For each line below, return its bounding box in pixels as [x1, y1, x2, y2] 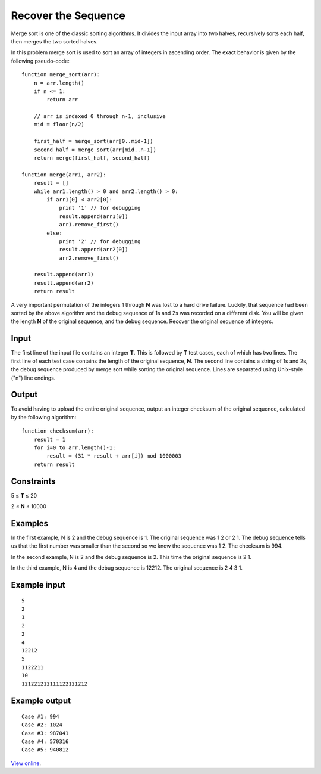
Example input [11, 580, 65, 590]
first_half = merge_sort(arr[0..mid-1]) [33, 138, 154, 145]
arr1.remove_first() [59, 221, 119, 228]
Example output [11, 696, 71, 706]
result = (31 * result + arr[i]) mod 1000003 [46, 453, 181, 459]
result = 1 [33, 436, 66, 443]
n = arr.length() [33, 79, 84, 86]
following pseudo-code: [11, 57, 70, 64]
